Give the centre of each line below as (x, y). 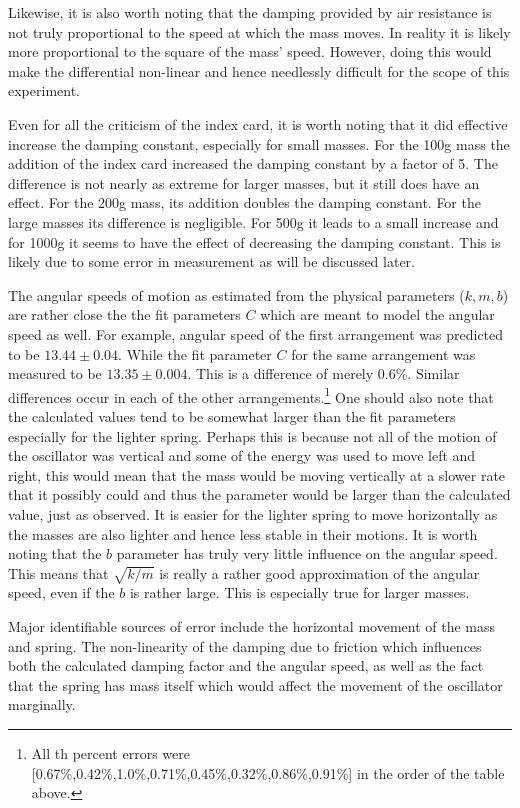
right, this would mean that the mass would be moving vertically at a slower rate (257, 474)
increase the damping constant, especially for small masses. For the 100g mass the (259, 143)
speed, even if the (61, 592)
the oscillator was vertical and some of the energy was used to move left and (242, 455)
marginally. (42, 704)
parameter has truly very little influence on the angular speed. (307, 553)
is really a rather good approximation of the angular (319, 572)
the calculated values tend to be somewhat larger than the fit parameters (232, 415)
